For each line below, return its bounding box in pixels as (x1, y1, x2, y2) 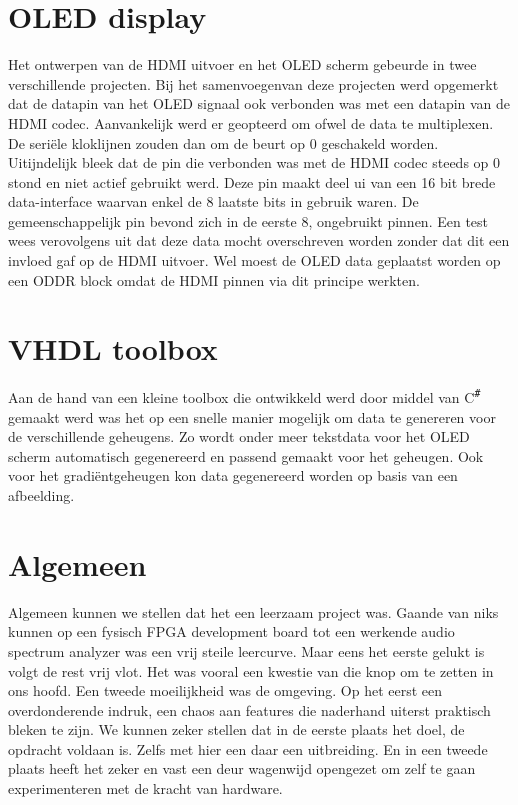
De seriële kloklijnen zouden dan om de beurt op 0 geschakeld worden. (8, 132, 439, 153)
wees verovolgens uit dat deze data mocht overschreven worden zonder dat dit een (8, 230, 510, 251)
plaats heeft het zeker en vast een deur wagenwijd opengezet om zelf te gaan (8, 758, 476, 779)
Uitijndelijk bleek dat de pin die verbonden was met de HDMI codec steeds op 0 (8, 152, 500, 173)
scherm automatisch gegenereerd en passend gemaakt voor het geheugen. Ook (8, 445, 484, 466)
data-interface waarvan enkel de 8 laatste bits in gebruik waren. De (8, 191, 419, 212)
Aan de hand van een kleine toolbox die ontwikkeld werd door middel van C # (8, 387, 481, 408)
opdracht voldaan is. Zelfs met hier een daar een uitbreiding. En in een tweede (8, 738, 488, 759)
